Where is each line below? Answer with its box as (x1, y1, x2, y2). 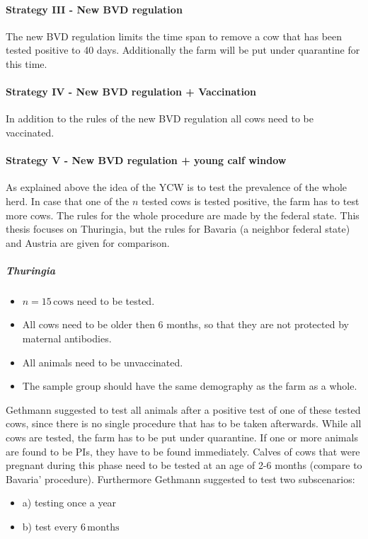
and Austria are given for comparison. (6, 235, 170, 250)
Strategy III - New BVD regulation (6, 1, 183, 16)
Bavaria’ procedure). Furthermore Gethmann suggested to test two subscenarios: (6, 471, 355, 486)
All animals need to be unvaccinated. (22, 354, 183, 369)
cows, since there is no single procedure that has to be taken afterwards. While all (6, 416, 362, 431)
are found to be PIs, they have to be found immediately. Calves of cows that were (6, 444, 360, 458)
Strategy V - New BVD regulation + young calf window (6, 153, 287, 168)
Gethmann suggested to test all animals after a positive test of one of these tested (6, 402, 361, 417)
